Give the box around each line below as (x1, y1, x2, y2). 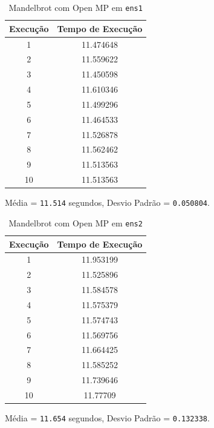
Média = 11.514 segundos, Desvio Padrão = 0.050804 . (5, 196, 210, 209)
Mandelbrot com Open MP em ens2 (8, 216, 143, 229)
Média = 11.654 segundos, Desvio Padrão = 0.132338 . (5, 412, 210, 424)
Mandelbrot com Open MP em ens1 (8, 1, 143, 13)
